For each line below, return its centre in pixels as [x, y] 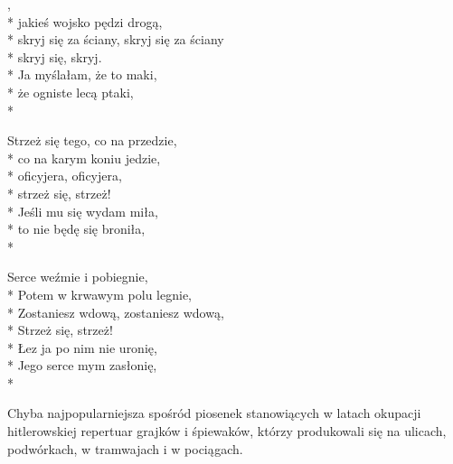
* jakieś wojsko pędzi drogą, [85, 21]
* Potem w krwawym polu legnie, [99, 294]
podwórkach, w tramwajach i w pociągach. [125, 448]
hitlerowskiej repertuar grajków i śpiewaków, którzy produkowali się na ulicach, [227, 431]
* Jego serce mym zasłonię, [82, 365]
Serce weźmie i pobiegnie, [78, 277]
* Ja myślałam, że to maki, [82, 74]
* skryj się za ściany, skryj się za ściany [116, 39]
